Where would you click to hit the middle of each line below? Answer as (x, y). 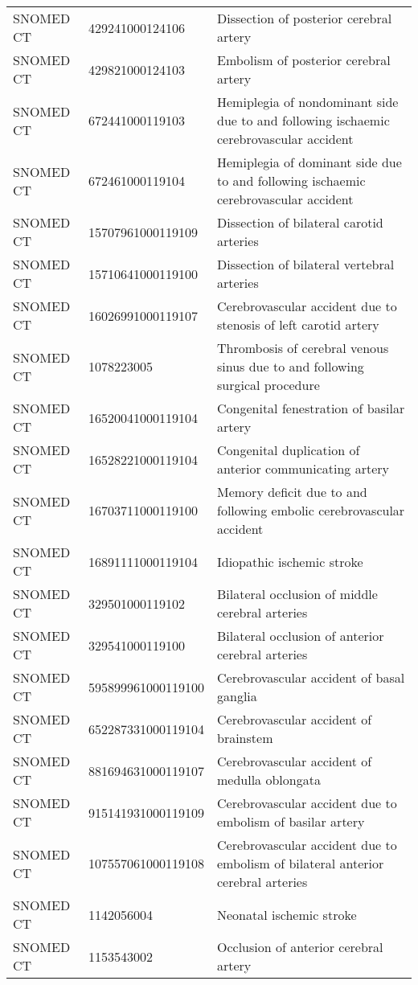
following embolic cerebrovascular (311, 510)
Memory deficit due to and (292, 492)
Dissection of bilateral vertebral (306, 264)
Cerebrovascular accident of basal (311, 677)
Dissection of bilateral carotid (300, 222)
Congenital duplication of (289, 450)
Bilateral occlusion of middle (297, 594)
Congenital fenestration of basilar (311, 408)
